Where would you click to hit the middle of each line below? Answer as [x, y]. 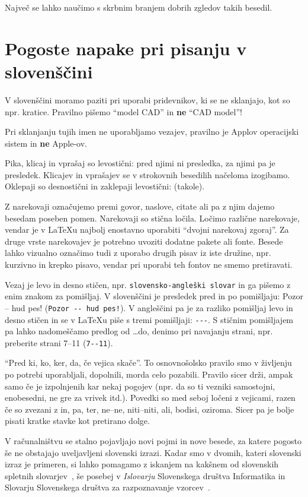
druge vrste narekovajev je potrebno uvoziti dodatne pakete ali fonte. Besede [144, 241]
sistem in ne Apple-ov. [46, 143]
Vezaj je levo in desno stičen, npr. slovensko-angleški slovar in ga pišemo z [148, 284]
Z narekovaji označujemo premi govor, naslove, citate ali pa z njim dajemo [140, 206]
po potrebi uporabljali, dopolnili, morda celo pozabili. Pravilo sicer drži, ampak [149, 374]
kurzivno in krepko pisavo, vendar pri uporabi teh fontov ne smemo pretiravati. [149, 265]
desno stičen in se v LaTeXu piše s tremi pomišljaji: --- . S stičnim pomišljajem [149, 319]
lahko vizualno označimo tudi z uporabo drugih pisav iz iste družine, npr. [138, 253]
